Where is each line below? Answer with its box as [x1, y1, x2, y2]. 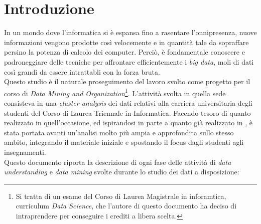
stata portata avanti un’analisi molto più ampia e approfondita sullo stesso [4, 127, 234, 137]
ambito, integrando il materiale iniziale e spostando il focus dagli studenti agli [4, 137, 244, 147]
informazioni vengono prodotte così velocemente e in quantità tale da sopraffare [4, 37, 249, 47]
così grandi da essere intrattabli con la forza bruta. [4, 66, 160, 77]
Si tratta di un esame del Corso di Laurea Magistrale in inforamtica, [16, 190, 226, 201]
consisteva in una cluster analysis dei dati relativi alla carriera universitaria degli [4, 97, 252, 108]
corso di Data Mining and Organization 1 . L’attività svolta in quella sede [4, 86, 226, 98]
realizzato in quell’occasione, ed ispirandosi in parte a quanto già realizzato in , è [4, 117, 253, 128]
